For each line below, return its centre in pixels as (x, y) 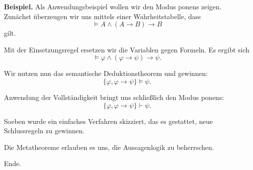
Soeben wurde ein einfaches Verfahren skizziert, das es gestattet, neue (108, 121)
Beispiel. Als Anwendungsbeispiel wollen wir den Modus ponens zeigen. (113, 6)
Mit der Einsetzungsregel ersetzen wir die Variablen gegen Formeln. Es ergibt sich (127, 49)
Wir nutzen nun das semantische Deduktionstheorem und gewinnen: (106, 73)
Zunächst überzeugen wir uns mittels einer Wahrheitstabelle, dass (103, 16)
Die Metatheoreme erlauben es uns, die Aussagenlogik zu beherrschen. (109, 147)
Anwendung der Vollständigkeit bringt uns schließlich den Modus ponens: (114, 97)
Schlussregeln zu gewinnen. (44, 131)
